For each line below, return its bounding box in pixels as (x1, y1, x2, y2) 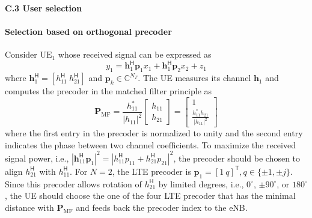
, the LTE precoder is (112, 165, 191, 177)
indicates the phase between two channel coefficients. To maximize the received (5, 138, 296, 151)
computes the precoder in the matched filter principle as (5, 85, 212, 97)
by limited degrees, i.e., (158, 177, 244, 190)
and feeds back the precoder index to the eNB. (76, 201, 248, 213)
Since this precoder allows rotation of (5, 177, 142, 190)
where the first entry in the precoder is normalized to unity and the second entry (5, 127, 303, 139)
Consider (5, 48, 37, 61)
